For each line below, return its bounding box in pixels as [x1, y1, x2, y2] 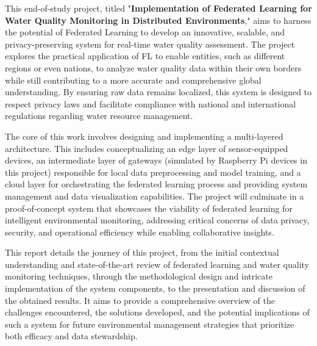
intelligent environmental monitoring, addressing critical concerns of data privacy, [5, 214, 310, 226]
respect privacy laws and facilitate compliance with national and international [5, 97, 296, 110]
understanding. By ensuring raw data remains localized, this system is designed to [5, 85, 312, 98]
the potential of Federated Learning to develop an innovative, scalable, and [5, 26, 285, 38]
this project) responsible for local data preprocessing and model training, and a [5, 165, 301, 178]
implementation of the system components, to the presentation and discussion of [5, 282, 305, 295]
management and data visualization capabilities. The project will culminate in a [5, 189, 304, 202]
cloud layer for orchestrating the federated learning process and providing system [5, 178, 308, 190]
